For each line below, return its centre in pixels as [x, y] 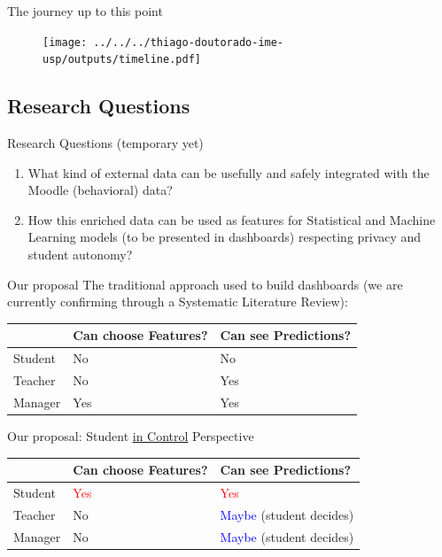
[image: [65, 42]
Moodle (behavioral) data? [100, 190]
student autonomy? [80, 255]
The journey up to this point [85, 11]
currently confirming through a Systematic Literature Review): [178, 302]
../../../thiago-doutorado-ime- [189, 42]
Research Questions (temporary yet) [105, 143]
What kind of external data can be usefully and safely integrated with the [229, 172]
